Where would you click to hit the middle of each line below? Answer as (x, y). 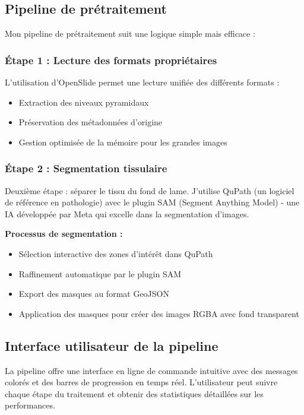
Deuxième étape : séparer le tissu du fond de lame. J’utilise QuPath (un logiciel (150, 190)
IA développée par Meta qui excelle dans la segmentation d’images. (127, 213)
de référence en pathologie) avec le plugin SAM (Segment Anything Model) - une (152, 202)
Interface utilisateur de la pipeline (112, 345)
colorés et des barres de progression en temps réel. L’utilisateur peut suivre (141, 382)
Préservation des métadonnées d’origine (91, 122)
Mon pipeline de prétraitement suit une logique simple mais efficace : (130, 34)
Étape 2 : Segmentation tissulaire (86, 168)
